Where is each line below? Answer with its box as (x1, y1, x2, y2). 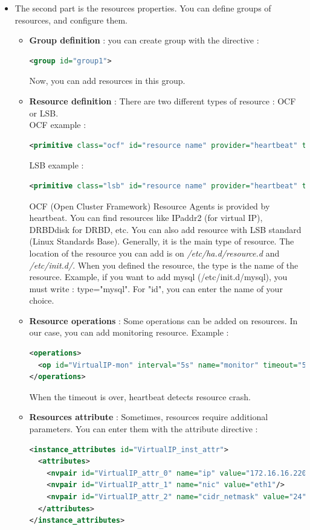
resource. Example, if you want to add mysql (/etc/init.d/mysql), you (29, 270, 288, 283)
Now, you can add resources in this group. (29, 74, 186, 87)
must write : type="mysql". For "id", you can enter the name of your (29, 282, 283, 295)
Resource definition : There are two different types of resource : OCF (29, 94, 296, 107)
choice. (29, 294, 54, 307)
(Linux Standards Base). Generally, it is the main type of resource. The (29, 235, 294, 247)
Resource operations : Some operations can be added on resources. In (29, 314, 298, 327)
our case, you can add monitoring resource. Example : (29, 326, 229, 339)
